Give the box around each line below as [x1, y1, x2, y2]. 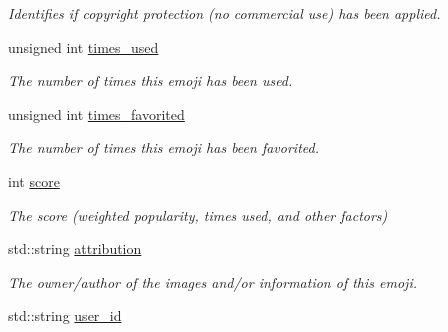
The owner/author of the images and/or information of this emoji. [8, 271, 417, 292]
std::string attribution [8, 238, 142, 259]
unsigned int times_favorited [8, 103, 185, 124]
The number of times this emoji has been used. [8, 70, 293, 91]
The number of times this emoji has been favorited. [8, 137, 319, 158]
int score [8, 170, 60, 191]
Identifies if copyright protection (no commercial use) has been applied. [8, 3, 441, 23]
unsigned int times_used [8, 36, 159, 57]
